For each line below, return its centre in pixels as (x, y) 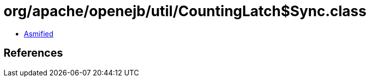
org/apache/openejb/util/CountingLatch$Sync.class (185, 11)
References (33, 53)
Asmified (39, 33)
